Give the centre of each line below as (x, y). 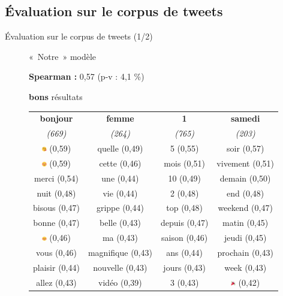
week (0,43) (246, 267)
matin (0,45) (246, 223)
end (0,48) (246, 193)
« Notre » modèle (63, 56)
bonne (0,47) (56, 223)
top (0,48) (184, 208)
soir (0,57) (246, 148)
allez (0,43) (56, 282)
